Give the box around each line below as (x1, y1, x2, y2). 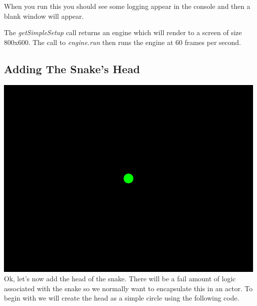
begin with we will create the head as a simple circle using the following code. (4, 293, 239, 303)
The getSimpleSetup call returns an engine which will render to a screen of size (4, 27, 242, 38)
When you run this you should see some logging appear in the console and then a (4, 1, 251, 11)
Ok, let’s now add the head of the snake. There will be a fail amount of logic (4, 273, 236, 284)
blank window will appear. (4, 10, 84, 21)
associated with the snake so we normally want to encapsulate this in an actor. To (4, 283, 253, 293)
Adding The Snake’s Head (4, 61, 140, 76)
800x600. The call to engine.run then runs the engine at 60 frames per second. (4, 37, 241, 47)
